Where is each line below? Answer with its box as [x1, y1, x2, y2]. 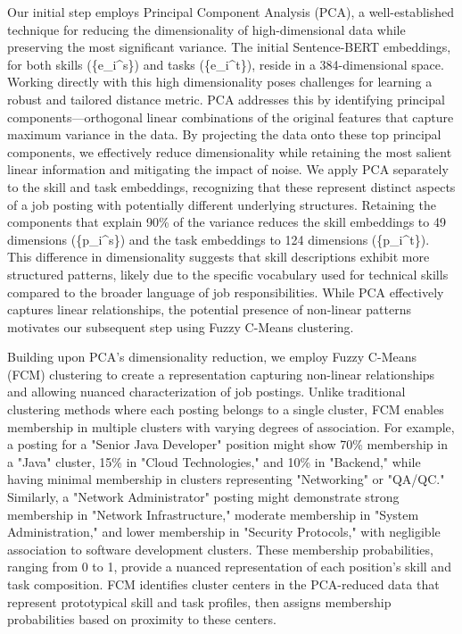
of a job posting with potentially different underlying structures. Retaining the [7, 195, 436, 213]
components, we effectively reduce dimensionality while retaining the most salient [7, 142, 452, 161]
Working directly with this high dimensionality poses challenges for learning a [7, 72, 433, 91]
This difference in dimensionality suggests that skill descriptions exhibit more [7, 247, 430, 266]
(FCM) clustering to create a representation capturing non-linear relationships [7, 364, 435, 383]
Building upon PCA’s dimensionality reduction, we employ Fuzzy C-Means [7, 347, 417, 366]
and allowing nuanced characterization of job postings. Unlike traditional [7, 382, 406, 401]
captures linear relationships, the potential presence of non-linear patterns [7, 300, 411, 319]
